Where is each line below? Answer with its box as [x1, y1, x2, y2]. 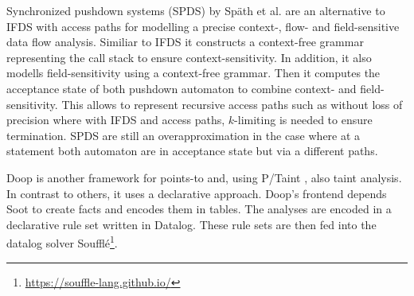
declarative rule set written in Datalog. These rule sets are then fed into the [6, 216, 377, 232]
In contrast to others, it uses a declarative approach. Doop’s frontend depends [6, 185, 387, 201]
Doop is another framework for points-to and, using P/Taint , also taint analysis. [6, 169, 402, 185]
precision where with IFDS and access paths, [6, 111, 225, 128]
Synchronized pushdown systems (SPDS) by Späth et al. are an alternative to [6, 2, 385, 18]
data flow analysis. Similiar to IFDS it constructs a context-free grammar [6, 33, 364, 50]
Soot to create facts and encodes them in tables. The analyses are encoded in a [6, 201, 392, 217]
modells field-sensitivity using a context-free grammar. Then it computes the [6, 64, 381, 81]
